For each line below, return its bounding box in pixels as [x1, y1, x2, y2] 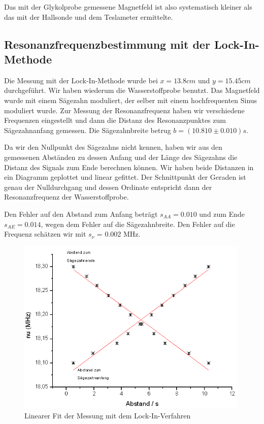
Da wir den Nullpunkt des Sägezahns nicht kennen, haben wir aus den [4, 142, 222, 152]
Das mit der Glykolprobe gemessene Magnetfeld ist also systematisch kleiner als [4, 2, 252, 12]
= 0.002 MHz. [96, 229, 141, 239]
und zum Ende [199, 208, 245, 219]
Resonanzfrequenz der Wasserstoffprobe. [4, 191, 129, 202]
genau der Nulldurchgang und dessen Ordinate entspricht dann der [4, 181, 212, 192]
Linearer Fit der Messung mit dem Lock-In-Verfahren [24, 410, 191, 420]
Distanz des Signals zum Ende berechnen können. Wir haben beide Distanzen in [4, 161, 254, 172]
